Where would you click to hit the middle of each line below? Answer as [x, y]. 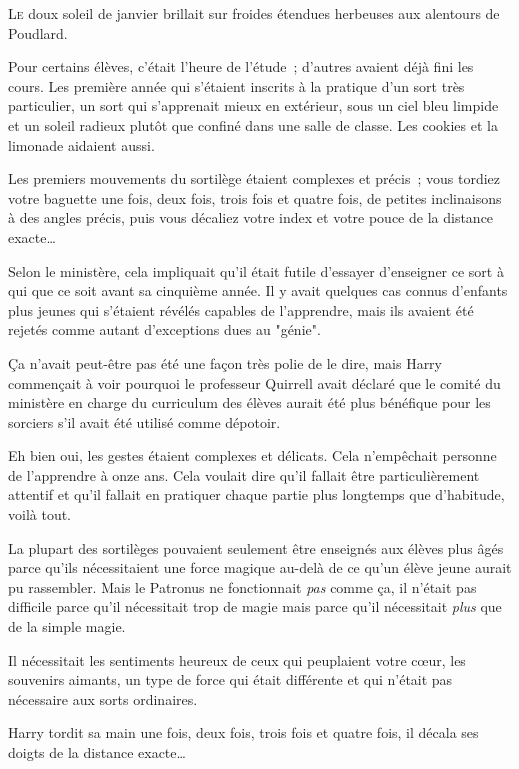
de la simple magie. [67, 626]
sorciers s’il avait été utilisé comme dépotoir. [144, 421]
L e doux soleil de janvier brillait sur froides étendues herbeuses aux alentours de [254, 13]
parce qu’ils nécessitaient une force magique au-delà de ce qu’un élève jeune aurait [260, 567]
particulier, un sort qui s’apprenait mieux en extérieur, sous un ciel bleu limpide [253, 105]
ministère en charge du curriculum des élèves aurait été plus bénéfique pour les [249, 402]
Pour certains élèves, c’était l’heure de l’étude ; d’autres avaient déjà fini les [241, 66]
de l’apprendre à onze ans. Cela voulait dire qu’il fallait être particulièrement [244, 474]
